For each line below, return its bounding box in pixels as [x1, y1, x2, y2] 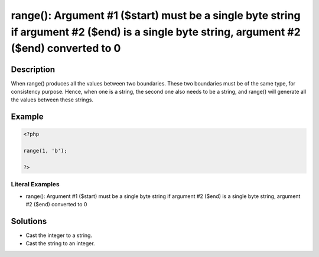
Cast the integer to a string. [25, 232, 93, 239]
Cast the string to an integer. [25, 240, 95, 247]
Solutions [11, 216, 47, 226]
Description [11, 64, 56, 74]
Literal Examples [11, 180, 60, 189]
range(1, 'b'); [23, 147, 67, 154]
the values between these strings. [11, 96, 94, 103]
